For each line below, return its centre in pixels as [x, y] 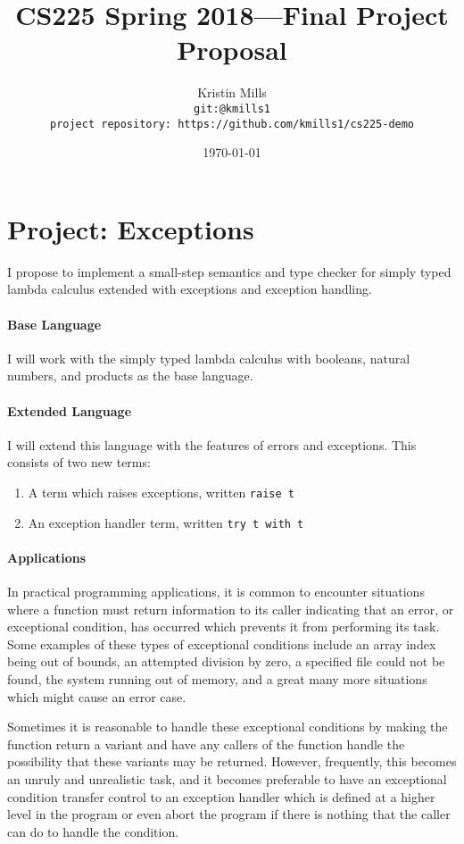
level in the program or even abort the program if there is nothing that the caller [229, 814]
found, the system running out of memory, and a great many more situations [217, 678]
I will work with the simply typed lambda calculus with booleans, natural [209, 358]
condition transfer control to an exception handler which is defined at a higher [221, 796]
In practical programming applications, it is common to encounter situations [216, 592]
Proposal [232, 50]
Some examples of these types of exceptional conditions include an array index [222, 643]
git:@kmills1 [232, 109]
